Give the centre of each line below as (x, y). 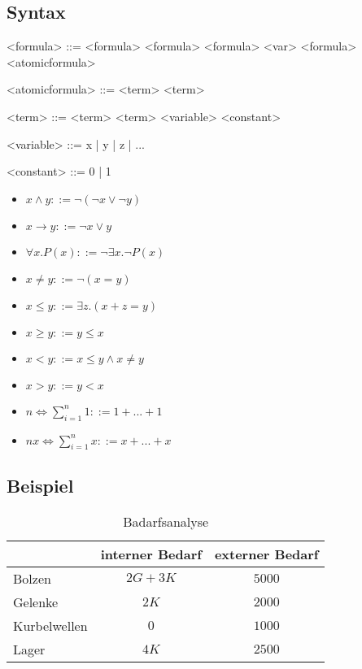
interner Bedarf (151, 554)
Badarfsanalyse (166, 521)
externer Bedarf (266, 554)
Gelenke (36, 602)
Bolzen (32, 578)
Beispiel (40, 485)
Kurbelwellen (50, 625)
